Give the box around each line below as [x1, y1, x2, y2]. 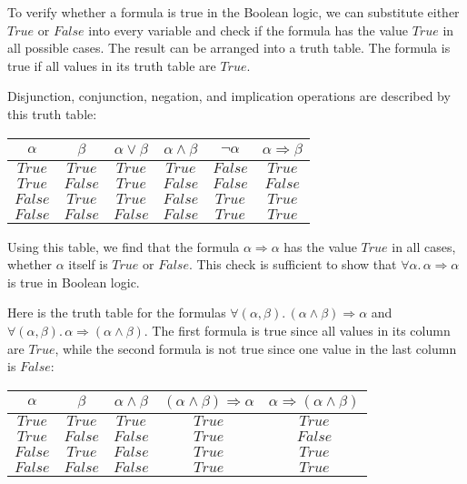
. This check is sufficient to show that [188, 255, 397, 274]
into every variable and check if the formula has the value [88, 20, 408, 39]
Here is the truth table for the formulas [7, 303, 226, 322]
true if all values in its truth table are [7, 55, 216, 75]
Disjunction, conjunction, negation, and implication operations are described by [7, 86, 451, 106]
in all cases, [392, 237, 456, 256]
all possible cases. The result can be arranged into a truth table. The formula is [7, 38, 451, 57]
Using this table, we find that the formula [7, 237, 240, 256]
